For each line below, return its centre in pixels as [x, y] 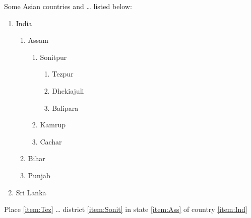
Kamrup [53, 125]
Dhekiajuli [68, 90]
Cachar [51, 141]
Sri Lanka [31, 192]
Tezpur [63, 74]
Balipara [65, 107]
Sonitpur [53, 57]
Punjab [39, 175]
